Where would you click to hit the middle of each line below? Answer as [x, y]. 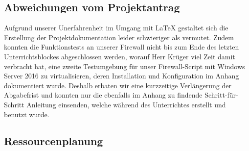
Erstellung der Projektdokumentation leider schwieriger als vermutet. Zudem [119, 37]
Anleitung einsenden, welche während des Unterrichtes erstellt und [126, 104]
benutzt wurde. [27, 114]
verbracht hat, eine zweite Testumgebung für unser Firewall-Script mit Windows [124, 66]
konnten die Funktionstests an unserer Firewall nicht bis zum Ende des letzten [122, 47]
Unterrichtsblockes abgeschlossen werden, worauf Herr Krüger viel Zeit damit [120, 56]
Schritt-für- [221, 95]
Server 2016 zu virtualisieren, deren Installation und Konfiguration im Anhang [122, 76]
